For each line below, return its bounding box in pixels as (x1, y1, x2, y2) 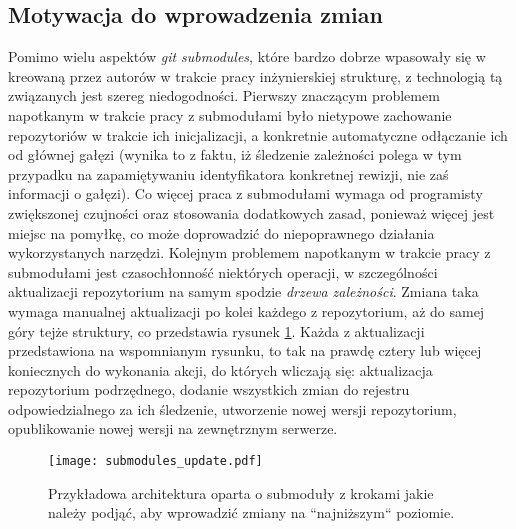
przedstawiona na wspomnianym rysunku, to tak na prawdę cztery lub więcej (8, 340, 482, 361)
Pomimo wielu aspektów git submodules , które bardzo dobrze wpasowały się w (8, 46, 486, 67)
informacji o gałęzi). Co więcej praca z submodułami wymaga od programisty (8, 183, 483, 204)
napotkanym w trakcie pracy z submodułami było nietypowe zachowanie (8, 104, 452, 125)
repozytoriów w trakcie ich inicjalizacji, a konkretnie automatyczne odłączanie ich (8, 124, 508, 145)
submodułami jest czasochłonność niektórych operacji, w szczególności (8, 261, 438, 282)
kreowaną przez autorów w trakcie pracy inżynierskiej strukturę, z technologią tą (8, 65, 503, 86)
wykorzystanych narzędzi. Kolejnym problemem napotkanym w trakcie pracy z (8, 242, 491, 263)
